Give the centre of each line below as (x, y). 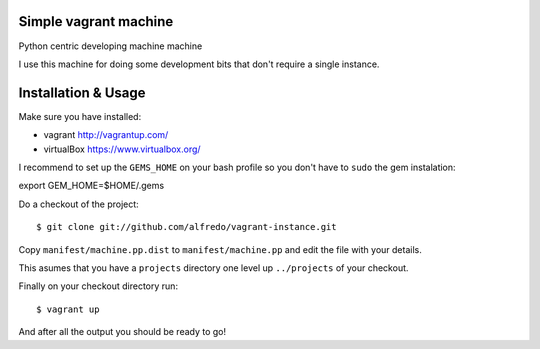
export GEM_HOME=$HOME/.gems (91, 186)
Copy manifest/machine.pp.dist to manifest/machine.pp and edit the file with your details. (220, 249)
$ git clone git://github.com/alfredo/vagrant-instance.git (186, 227)
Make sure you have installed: (80, 116)
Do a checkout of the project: (78, 204)
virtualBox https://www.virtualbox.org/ (122, 149)
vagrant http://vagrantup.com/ (106, 135)
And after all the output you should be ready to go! (122, 332)
